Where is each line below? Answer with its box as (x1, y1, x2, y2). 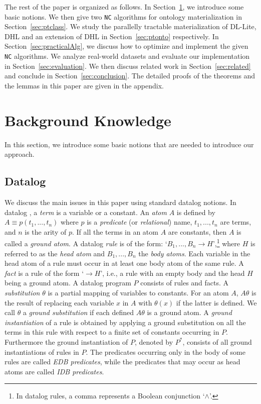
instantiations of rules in (5, 346, 79, 357)
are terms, (220, 217, 251, 227)
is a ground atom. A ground (147, 307, 232, 318)
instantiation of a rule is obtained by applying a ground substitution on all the (5, 317, 246, 327)
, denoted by (134, 336, 173, 347)
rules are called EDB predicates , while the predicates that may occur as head (5, 356, 240, 367)
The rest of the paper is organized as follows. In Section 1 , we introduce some (5, 2, 244, 12)
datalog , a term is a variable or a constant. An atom (5, 207, 167, 217)
